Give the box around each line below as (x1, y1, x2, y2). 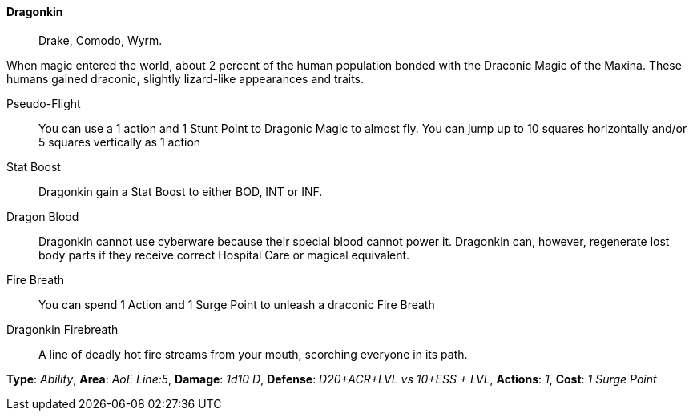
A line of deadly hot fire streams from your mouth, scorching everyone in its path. (38, 347, 468, 361)
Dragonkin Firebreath (6, 322, 119, 336)
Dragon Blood (6, 209, 79, 223)
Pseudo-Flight (6, 96, 81, 110)
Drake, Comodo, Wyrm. (38, 33, 163, 47)
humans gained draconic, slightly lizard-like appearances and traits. (6, 71, 365, 86)
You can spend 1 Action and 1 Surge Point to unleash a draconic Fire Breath (38, 297, 435, 311)
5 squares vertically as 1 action (38, 134, 201, 149)
